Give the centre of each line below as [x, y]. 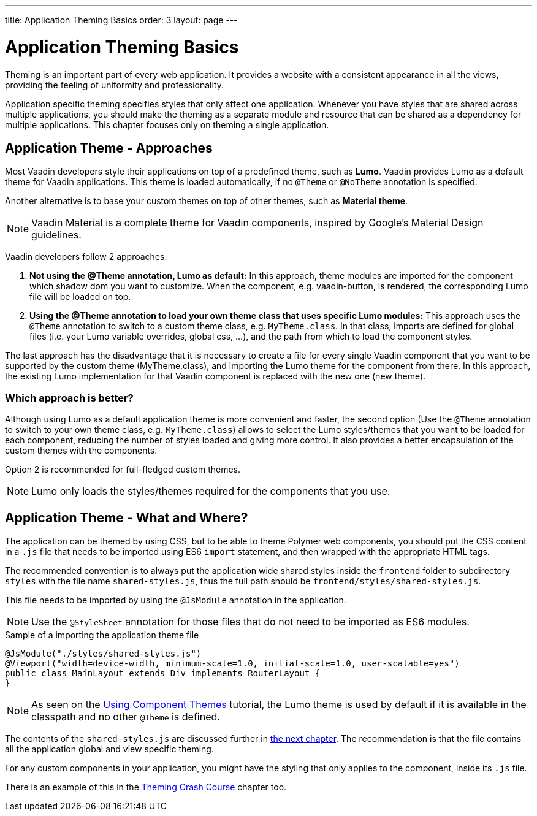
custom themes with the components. [81, 451]
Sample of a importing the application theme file [102, 635]
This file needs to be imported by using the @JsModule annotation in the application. [176, 600]
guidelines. [56, 235]
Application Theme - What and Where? [127, 517]
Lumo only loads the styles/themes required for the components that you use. [211, 491]
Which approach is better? [69, 398]
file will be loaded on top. [80, 297]
